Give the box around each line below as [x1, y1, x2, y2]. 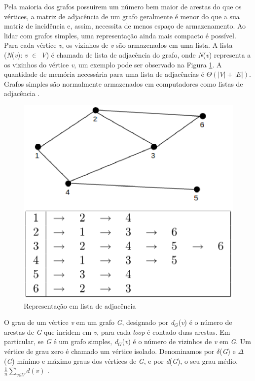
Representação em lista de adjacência [24, 300, 136, 311]
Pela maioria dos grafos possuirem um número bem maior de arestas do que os [4, 1, 242, 11]
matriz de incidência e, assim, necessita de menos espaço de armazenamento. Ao [4, 21, 246, 31]
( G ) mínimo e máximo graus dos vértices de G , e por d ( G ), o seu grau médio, [4, 355, 238, 366]
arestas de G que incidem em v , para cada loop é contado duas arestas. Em [4, 326, 230, 337]
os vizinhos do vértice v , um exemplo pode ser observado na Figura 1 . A [4, 59, 222, 69]
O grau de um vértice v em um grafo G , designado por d [4, 317, 175, 327]
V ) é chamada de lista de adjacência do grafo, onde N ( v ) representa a [41, 49, 251, 60]
